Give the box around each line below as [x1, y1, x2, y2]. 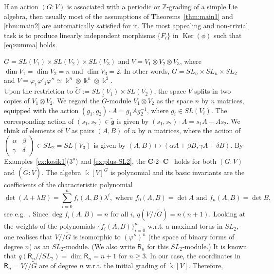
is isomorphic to [73, 232, 121, 242]
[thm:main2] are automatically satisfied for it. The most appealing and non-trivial [4, 20, 248, 31]
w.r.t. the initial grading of [86, 260, 166, 271]
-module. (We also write [63, 241, 135, 251]
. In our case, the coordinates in [146, 251, 241, 261]
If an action [4, 1, 38, 11]
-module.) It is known [182, 241, 247, 251]
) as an [29, 241, 50, 251]
